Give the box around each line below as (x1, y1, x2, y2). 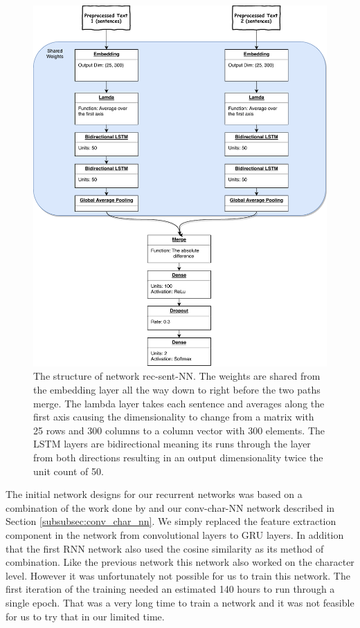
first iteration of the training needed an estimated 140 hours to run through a (6, 582, 335, 596)
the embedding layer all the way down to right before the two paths (33, 382, 321, 397)
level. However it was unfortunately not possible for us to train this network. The (6, 568, 350, 582)
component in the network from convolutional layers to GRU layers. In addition (6, 527, 344, 542)
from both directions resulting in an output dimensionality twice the (33, 450, 323, 464)
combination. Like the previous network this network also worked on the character (6, 555, 354, 569)
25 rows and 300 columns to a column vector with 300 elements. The (33, 423, 325, 437)
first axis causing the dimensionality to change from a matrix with (33, 409, 314, 424)
